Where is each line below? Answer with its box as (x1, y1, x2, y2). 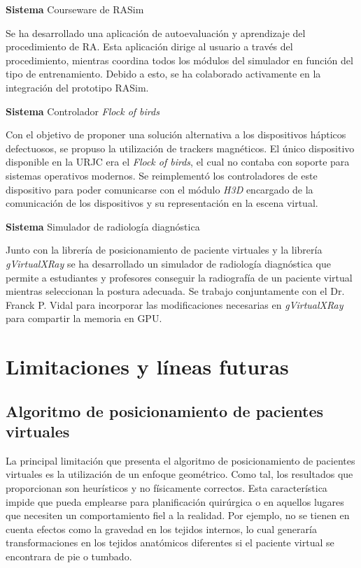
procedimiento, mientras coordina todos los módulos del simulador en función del (6, 52, 353, 67)
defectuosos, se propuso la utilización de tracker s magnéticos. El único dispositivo (6, 140, 355, 155)
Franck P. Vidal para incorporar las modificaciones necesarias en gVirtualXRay (6, 297, 344, 312)
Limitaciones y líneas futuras (6, 352, 289, 381)
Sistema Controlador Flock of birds (6, 103, 160, 118)
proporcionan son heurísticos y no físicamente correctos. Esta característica (6, 481, 327, 495)
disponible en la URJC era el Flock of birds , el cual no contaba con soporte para (6, 154, 350, 169)
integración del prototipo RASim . (6, 80, 149, 94)
